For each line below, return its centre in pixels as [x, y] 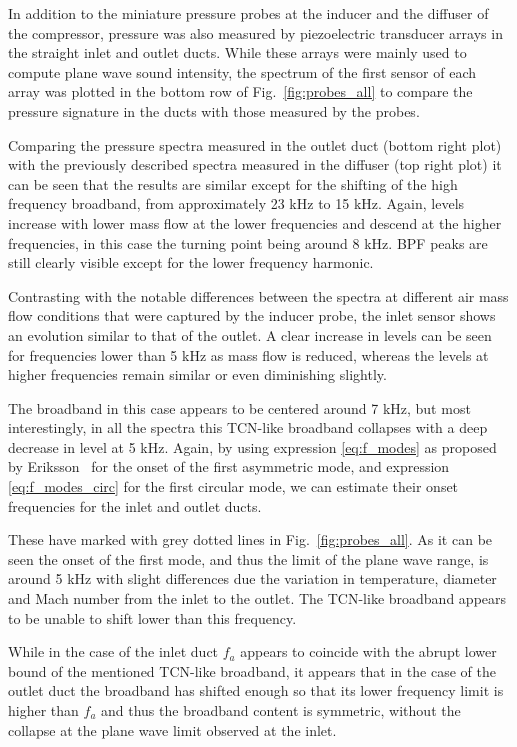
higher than [43, 710]
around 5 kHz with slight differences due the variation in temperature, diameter [252, 578]
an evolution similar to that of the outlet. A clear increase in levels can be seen [250, 334]
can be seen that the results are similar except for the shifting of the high [233, 183]
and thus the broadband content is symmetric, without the [281, 710]
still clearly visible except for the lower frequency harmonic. [191, 262]
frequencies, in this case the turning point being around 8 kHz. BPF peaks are [248, 242]
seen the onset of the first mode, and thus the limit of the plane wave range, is [248, 558]
